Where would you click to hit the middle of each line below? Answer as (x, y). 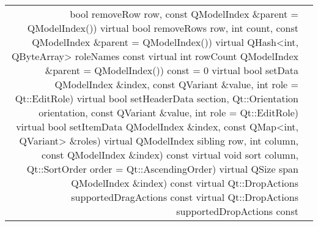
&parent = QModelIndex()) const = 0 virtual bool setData (172, 70)
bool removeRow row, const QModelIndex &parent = (184, 14)
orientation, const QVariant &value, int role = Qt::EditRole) (168, 112)
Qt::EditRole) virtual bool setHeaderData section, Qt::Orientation (157, 98)
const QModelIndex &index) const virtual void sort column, (170, 155)
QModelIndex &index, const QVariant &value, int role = (176, 84)
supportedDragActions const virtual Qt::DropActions (185, 197)
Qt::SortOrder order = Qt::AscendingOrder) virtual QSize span (162, 169)
